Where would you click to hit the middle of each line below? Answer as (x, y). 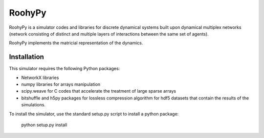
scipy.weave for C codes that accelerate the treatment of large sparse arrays (99, 91)
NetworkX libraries (40, 78)
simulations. (33, 105)
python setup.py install (44, 125)
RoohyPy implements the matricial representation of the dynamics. (76, 43)
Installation (26, 57)
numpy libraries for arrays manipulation (61, 84)
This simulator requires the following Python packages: (65, 69)
